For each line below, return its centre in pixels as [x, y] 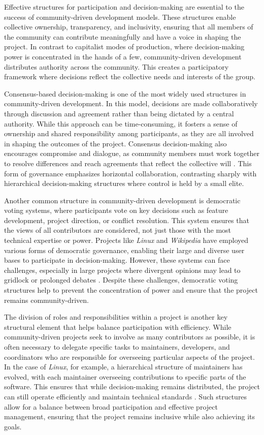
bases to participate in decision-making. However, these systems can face [117, 260]
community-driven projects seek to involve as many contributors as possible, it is [130, 337]
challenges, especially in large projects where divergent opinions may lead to [122, 270]
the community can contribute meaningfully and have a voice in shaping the [123, 36]
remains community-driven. [46, 300]
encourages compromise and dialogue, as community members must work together [132, 153]
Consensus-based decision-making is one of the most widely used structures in [125, 93]
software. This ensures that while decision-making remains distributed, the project [132, 386]
